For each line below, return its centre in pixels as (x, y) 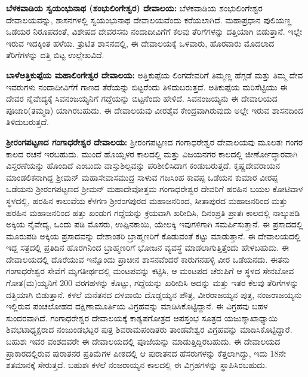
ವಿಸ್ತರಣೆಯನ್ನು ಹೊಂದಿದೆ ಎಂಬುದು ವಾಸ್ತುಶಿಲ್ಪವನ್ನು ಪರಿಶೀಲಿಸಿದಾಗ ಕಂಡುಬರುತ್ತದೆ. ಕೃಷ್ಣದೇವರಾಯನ (143, 165)
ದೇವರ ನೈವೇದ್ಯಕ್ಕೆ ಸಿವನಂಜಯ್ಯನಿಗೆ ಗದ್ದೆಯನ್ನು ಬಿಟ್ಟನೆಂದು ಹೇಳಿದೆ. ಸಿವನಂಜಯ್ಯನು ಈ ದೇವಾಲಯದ (142, 98)
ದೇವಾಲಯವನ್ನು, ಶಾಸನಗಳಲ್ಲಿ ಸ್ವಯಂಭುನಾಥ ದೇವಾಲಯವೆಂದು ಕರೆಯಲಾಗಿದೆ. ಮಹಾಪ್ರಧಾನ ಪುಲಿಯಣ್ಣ (149, 19)
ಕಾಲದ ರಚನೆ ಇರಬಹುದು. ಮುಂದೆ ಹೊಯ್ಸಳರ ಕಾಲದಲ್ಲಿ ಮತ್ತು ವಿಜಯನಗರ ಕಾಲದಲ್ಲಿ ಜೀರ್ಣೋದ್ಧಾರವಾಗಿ (152, 153)
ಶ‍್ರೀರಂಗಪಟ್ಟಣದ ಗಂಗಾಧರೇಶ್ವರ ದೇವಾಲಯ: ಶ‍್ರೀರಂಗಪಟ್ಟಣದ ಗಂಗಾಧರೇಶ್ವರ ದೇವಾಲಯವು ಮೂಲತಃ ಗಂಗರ (155, 142)
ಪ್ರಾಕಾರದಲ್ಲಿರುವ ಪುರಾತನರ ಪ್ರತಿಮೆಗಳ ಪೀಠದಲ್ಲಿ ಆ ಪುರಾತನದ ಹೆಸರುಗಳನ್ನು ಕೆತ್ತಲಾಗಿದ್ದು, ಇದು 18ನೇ (146, 353)
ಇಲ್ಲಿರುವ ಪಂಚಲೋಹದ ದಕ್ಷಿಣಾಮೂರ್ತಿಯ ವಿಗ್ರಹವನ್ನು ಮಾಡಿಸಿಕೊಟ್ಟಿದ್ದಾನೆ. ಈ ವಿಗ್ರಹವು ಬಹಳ (137, 306)
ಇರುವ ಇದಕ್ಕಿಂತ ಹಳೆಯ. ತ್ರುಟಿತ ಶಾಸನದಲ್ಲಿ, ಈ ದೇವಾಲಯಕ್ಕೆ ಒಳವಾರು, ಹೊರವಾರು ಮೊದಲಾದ (140, 43)
